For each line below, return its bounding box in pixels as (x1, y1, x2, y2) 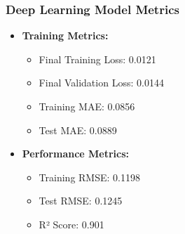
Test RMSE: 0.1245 (39, 193, 123, 208)
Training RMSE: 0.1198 (39, 169, 140, 184)
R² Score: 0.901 (39, 216, 104, 231)
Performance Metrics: (22, 146, 130, 161)
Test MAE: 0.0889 (39, 122, 117, 137)
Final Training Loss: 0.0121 (39, 51, 156, 66)
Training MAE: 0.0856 (39, 99, 135, 113)
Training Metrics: (22, 28, 109, 43)
